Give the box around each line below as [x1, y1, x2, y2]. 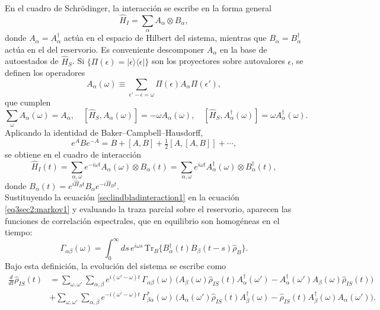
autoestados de [5, 55, 59, 67]
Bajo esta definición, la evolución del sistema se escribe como [5, 260, 226, 272]
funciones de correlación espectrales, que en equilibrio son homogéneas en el [5, 214, 280, 226]
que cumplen [5, 96, 51, 108]
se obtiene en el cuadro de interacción [5, 148, 141, 161]
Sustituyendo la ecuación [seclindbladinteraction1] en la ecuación [5, 191, 240, 203]
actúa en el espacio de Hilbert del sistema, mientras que [63, 31, 267, 44]
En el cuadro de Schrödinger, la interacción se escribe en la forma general [5, 2, 272, 14]
